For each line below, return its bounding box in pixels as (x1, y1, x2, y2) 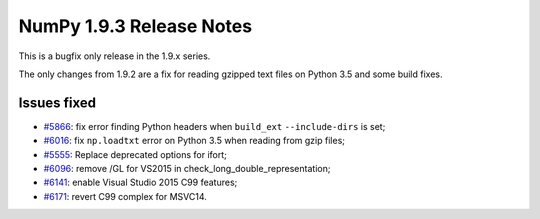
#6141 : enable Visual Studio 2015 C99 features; (43, 176, 238, 189)
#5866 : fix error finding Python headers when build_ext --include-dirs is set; (43, 120, 386, 132)
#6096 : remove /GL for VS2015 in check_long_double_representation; (43, 163, 331, 175)
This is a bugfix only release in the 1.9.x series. (18, 50, 211, 62)
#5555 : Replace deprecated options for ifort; (43, 148, 227, 160)
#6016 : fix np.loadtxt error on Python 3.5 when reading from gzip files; (43, 135, 345, 147)
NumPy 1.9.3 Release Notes (18, 15, 253, 37)
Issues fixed (18, 94, 97, 111)
